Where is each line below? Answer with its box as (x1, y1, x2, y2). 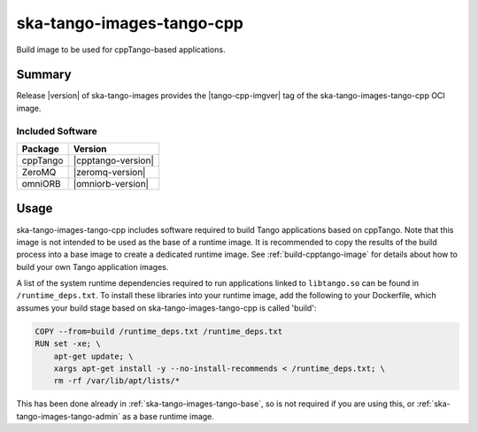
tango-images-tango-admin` (16, 411, 121, 421)
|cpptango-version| (73, 154, 154, 166)
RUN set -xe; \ (35, 339, 101, 349)
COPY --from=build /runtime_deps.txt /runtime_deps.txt (35, 326, 283, 336)
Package (21, 143, 59, 155)
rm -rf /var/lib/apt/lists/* (53, 376, 181, 386)
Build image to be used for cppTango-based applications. (16, 44, 226, 55)
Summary (16, 67, 72, 82)
